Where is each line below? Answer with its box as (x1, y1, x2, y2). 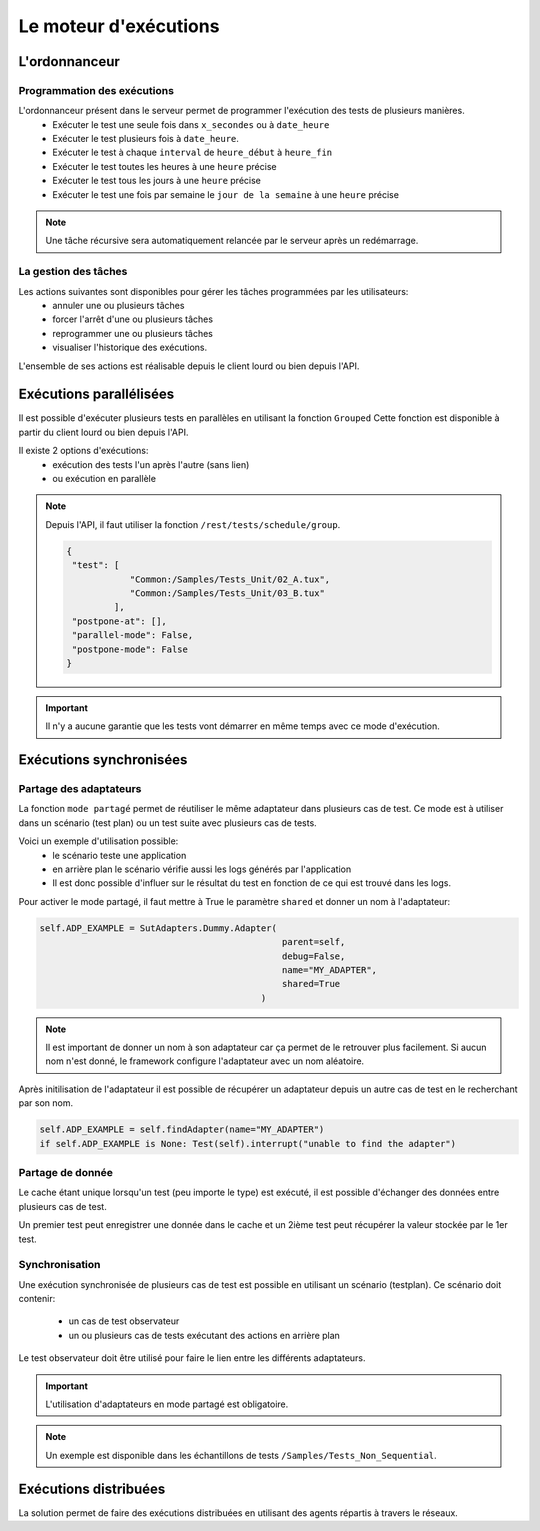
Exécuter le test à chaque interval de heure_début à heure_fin (52, 146, 333, 159)
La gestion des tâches (18, 265, 128, 279)
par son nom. (18, 1097, 74, 1109)
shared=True (281, 978, 341, 990)
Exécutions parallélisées (18, 386, 175, 403)
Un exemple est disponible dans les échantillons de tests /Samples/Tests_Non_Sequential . (45, 1449, 437, 1461)
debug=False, (281, 950, 346, 962)
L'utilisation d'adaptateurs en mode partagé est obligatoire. (45, 1398, 289, 1410)
